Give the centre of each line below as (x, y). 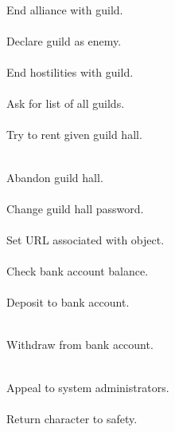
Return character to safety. (72, 418)
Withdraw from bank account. (80, 345)
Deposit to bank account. (68, 302)
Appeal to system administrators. (88, 387)
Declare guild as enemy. (64, 40)
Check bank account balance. (78, 271)
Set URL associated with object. (86, 239)
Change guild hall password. (75, 208)
